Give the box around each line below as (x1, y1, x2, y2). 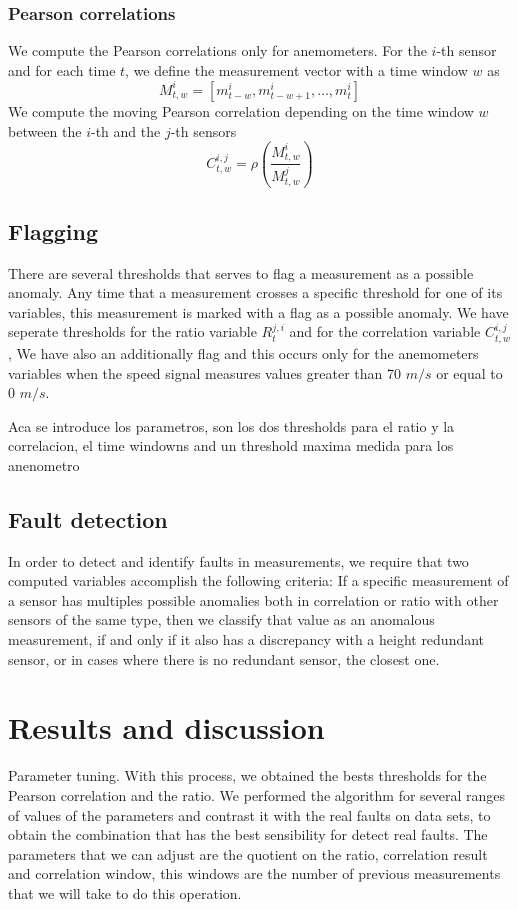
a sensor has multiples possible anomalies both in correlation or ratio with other (8, 589, 499, 610)
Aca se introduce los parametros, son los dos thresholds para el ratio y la (8, 415, 455, 436)
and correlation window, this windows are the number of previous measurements (8, 863, 501, 884)
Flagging (8, 215, 98, 246)
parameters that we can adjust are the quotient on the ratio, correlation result (8, 843, 488, 864)
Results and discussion (8, 707, 325, 748)
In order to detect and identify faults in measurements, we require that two (8, 550, 469, 571)
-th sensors (170, 120, 237, 141)
